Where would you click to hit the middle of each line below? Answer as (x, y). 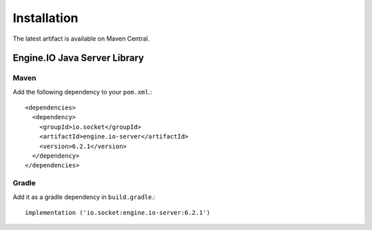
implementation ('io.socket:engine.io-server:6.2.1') (117, 212)
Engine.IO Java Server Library (79, 58)
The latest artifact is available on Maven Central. (81, 39)
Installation (45, 18)
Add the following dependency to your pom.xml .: (83, 92)
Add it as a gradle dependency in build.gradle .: (84, 197)
